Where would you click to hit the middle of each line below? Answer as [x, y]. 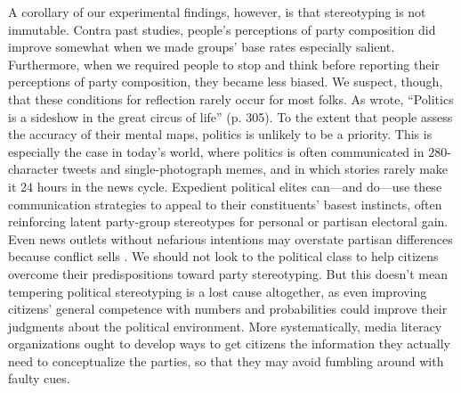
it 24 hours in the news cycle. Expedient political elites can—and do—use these [225, 186]
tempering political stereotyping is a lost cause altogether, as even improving [218, 291]
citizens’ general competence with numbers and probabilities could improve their [228, 309]
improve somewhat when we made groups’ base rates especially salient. [202, 47]
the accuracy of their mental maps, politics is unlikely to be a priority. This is [220, 134]
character [33, 169]
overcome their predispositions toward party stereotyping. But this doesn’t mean [228, 273]
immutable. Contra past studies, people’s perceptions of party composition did [222, 29]
